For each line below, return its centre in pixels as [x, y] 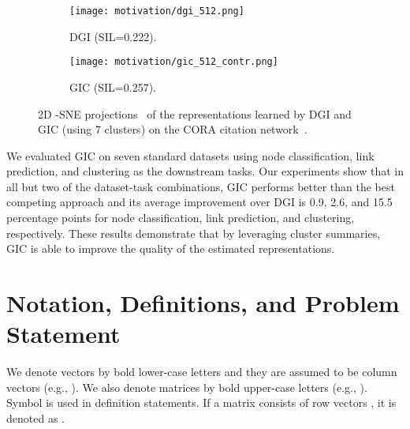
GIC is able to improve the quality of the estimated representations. [171, 248]
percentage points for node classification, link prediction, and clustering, [181, 218]
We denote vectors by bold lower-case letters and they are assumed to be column [202, 372]
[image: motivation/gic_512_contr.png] [174, 62]
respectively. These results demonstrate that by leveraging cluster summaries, [194, 233]
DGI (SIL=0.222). [113, 36]
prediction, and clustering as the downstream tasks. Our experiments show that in [205, 171]
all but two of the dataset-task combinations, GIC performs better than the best [201, 186]
